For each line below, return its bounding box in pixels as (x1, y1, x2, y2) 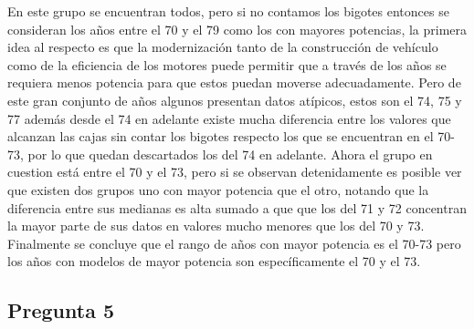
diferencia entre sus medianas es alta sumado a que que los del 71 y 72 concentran (7, 198, 467, 217)
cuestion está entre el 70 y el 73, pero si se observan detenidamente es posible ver (7, 162, 462, 181)
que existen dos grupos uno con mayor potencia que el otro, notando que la (7, 180, 429, 199)
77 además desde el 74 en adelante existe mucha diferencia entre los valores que (7, 108, 451, 128)
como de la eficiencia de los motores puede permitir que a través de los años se (7, 55, 447, 74)
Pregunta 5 (7, 296, 115, 324)
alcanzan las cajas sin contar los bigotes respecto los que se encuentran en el (7, 127, 434, 146)
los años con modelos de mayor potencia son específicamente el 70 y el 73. (7, 252, 421, 271)
